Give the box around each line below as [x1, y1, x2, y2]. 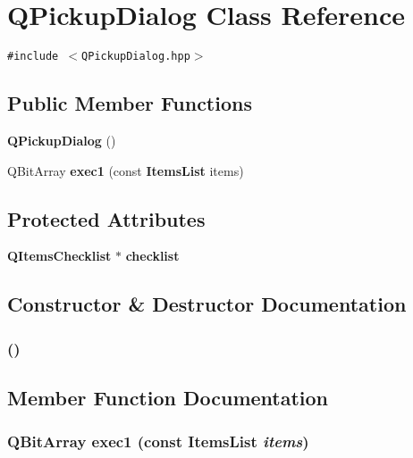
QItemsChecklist [7, 246, 112, 265]
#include [7, 50, 59, 63]
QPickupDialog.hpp [81, 50, 190, 63]
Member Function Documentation [7, 383, 329, 411]
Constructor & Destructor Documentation [7, 290, 407, 318]
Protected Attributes [7, 204, 206, 232]
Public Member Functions [7, 89, 252, 117]
